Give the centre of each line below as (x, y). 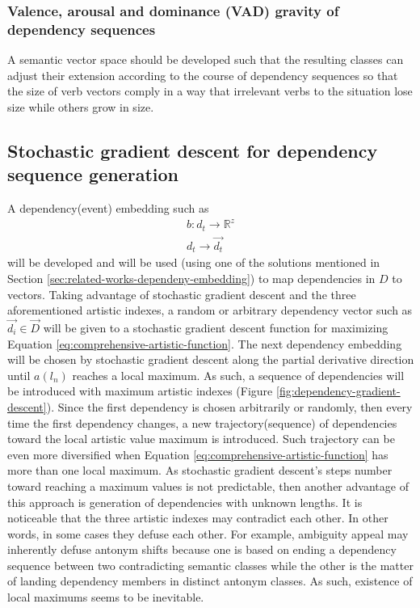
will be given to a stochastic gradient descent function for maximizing (216, 327)
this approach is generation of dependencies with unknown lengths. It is (185, 502)
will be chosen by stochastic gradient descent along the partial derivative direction (211, 359)
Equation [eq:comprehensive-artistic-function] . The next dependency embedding (205, 343)
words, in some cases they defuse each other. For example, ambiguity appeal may (208, 533)
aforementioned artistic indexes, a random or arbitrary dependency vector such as (210, 310)
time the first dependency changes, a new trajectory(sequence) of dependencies (202, 422)
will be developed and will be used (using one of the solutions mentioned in (194, 262)
